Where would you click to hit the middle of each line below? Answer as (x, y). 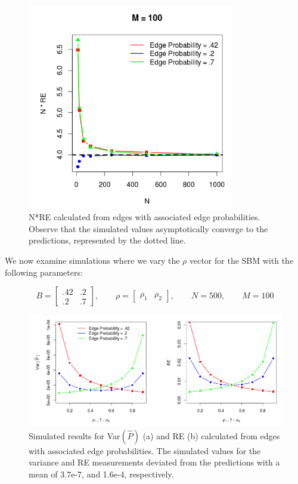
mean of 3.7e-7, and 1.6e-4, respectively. (101, 474)
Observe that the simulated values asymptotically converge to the (148, 228)
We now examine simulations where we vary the (92, 260)
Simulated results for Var (74, 435)
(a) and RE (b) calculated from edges (211, 435)
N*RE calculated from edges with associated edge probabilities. (145, 217)
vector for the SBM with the (241, 260)
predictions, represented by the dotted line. (107, 240)
